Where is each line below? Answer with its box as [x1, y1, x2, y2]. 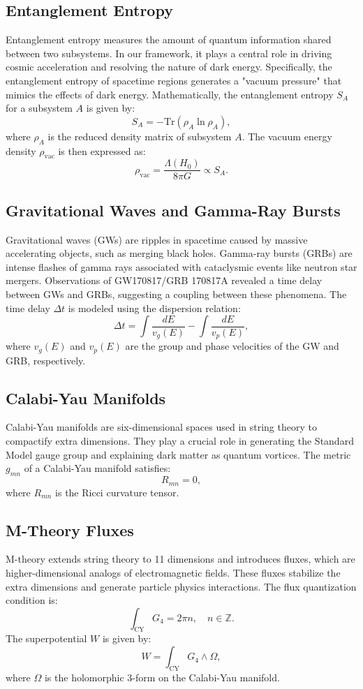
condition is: [6, 593, 58, 607]
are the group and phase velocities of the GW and [125, 339, 339, 353]
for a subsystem [6, 101, 73, 115]
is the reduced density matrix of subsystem [47, 128, 232, 143]
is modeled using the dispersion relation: [68, 300, 241, 315]
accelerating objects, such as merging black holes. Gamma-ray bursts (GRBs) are [6, 246, 353, 260]
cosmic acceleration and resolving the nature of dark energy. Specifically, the [6, 59, 332, 74]
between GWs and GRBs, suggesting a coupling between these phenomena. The [6, 287, 347, 301]
